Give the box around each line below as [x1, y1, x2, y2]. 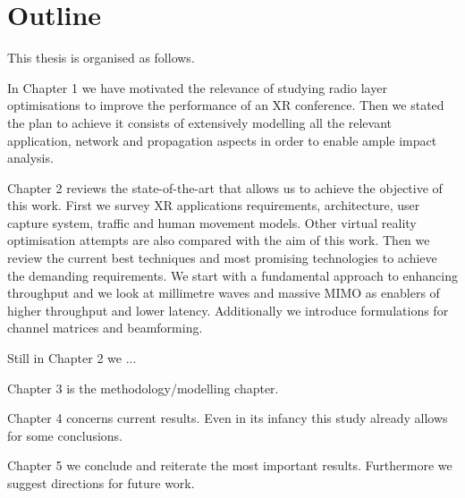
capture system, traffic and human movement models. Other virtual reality [7, 213, 417, 232]
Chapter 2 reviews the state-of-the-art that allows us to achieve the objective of [7, 178, 443, 197]
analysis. [7, 148, 54, 167]
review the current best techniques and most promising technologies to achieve [7, 249, 437, 267]
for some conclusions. [7, 426, 123, 444]
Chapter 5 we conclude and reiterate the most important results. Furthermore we [7, 456, 452, 475]
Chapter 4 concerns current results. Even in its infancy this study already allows [7, 409, 448, 427]
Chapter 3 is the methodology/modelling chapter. [7, 378, 279, 397]
